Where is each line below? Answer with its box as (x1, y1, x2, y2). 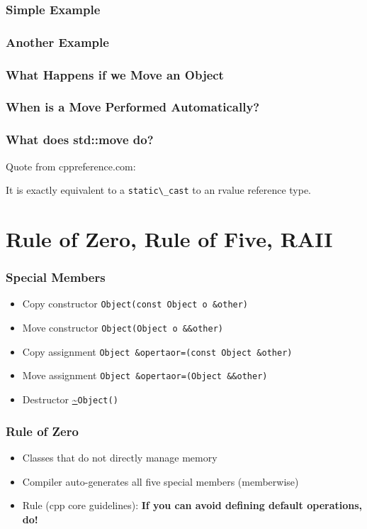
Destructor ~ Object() (22, 392, 118, 407)
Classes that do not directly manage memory (22, 449, 218, 464)
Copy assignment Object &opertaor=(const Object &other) (22, 344, 293, 359)
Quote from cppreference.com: (6, 158, 136, 173)
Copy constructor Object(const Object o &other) (22, 296, 249, 311)
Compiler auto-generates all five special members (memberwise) (22, 474, 299, 489)
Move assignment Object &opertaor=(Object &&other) (22, 368, 268, 383)
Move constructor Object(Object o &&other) (22, 320, 223, 335)
